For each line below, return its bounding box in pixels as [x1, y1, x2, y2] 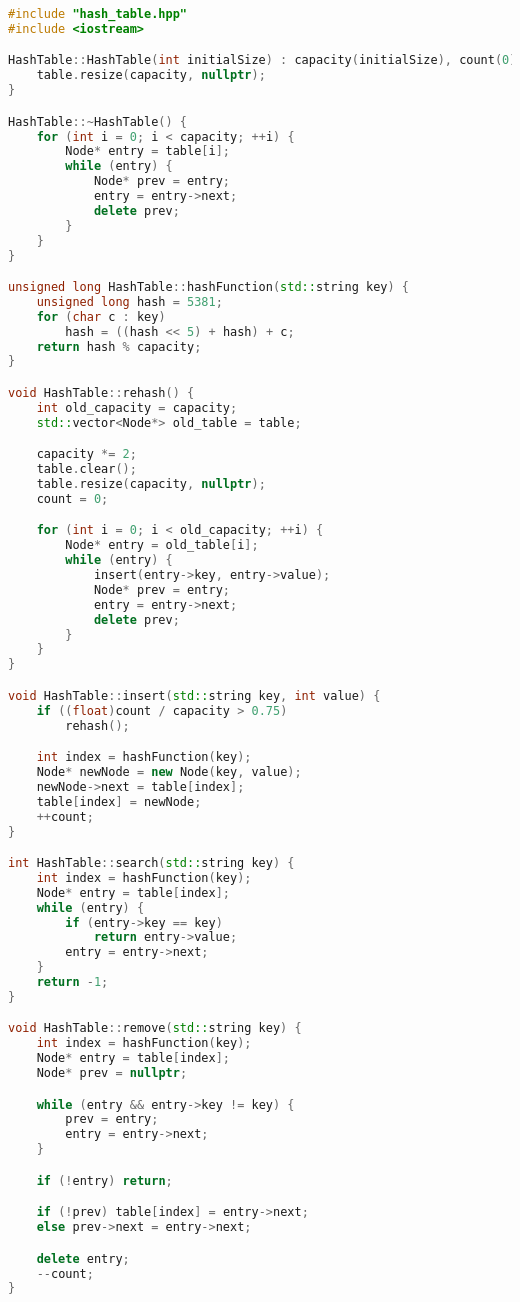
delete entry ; [36, 1251, 130, 1266]
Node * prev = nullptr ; [36, 1066, 188, 1081]
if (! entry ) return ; [36, 1173, 173, 1188]
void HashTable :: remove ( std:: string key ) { [8, 1021, 302, 1036]
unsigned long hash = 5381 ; [36, 294, 223, 309]
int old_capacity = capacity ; [36, 400, 238, 415]
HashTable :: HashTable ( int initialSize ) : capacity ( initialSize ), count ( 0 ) [8, 53, 517, 68]
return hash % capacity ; [36, 339, 202, 354]
